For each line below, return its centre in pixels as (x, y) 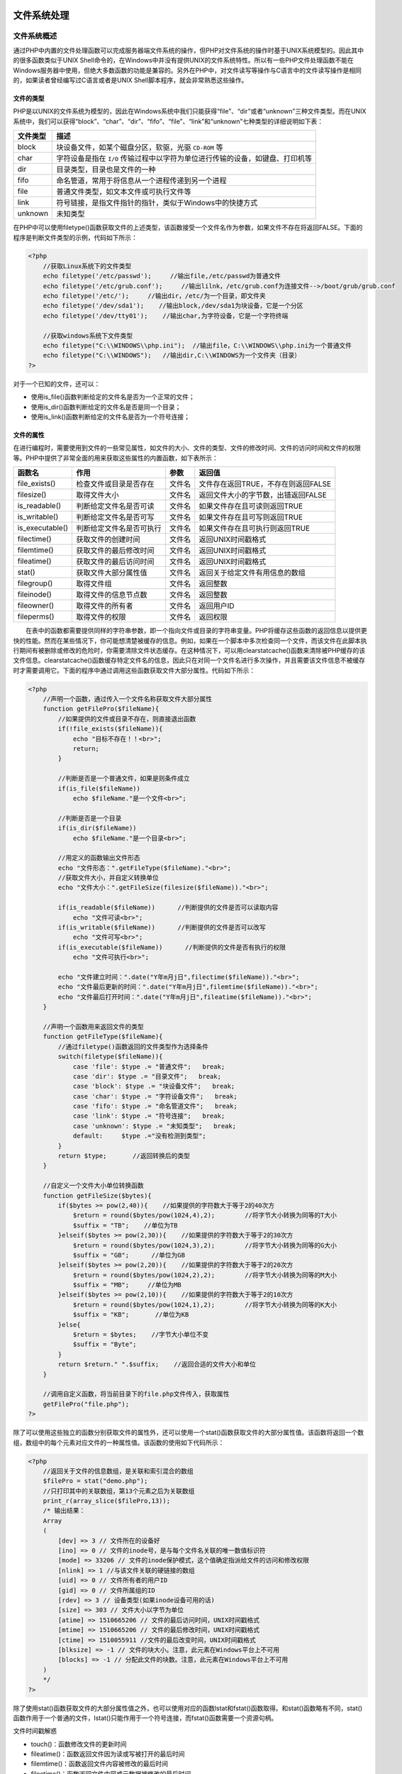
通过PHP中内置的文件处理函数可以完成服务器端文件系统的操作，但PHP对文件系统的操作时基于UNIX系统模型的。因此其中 (189, 50)
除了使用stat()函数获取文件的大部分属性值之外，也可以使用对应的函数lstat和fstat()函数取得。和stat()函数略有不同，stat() (188, 1708)
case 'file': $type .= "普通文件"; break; (149, 1067)
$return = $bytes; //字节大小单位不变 (141, 1335)
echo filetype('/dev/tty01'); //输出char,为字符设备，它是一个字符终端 (166, 315)
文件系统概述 (35, 36)
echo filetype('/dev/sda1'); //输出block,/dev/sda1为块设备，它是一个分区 (173, 306)
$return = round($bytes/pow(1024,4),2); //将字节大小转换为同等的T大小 (205, 1216)
